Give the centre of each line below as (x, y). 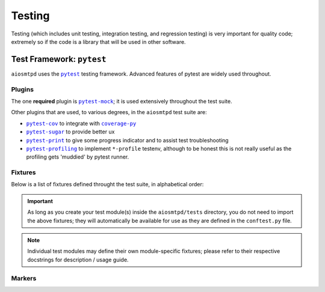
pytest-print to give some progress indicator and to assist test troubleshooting (127, 140)
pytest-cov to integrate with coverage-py (81, 123)
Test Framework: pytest (59, 59)
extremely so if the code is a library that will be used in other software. (98, 41)
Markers (24, 278)
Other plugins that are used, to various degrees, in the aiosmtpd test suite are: (109, 112)
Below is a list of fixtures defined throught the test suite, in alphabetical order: (107, 184)
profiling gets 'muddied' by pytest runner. (78, 157)
